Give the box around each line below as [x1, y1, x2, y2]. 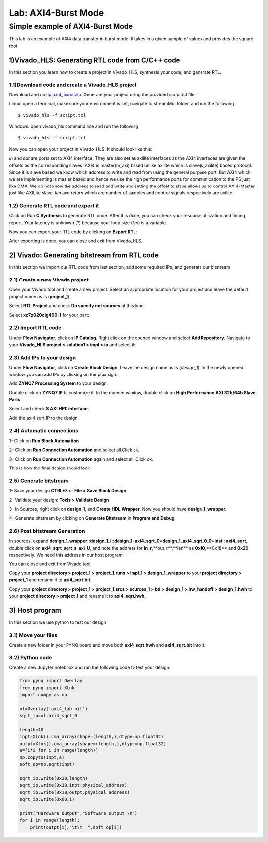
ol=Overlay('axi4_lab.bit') [19, 706, 88, 711]
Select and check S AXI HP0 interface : [9, 406, 89, 412]
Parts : [9, 396, 22, 402]
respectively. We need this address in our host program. [9, 552, 124, 558]
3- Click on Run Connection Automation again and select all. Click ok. [9, 456, 154, 462]
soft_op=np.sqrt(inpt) [19, 761, 75, 767]
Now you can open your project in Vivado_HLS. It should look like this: [9, 146, 153, 152]
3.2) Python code [9, 654, 52, 661]
